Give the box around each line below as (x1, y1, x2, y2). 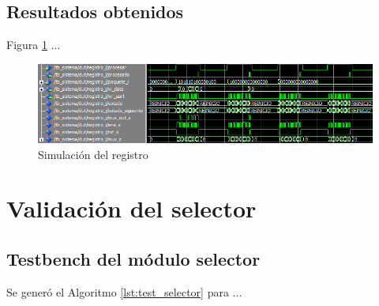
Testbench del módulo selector (6, 246, 261, 270)
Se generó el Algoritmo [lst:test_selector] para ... (6, 283, 242, 300)
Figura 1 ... (6, 36, 61, 53)
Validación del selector (6, 192, 257, 225)
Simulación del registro (38, 145, 148, 162)
